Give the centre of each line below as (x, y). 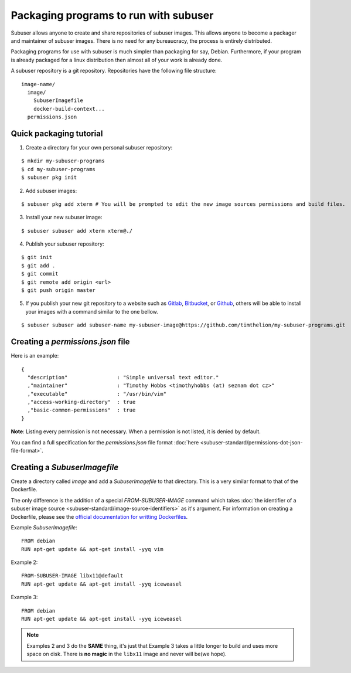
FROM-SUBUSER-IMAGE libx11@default (72, 576)
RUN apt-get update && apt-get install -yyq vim (92, 549)
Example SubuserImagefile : (44, 527)
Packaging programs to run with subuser (112, 15)
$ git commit (40, 274)
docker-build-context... (69, 109)
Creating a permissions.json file (70, 342)
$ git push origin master (59, 290)
